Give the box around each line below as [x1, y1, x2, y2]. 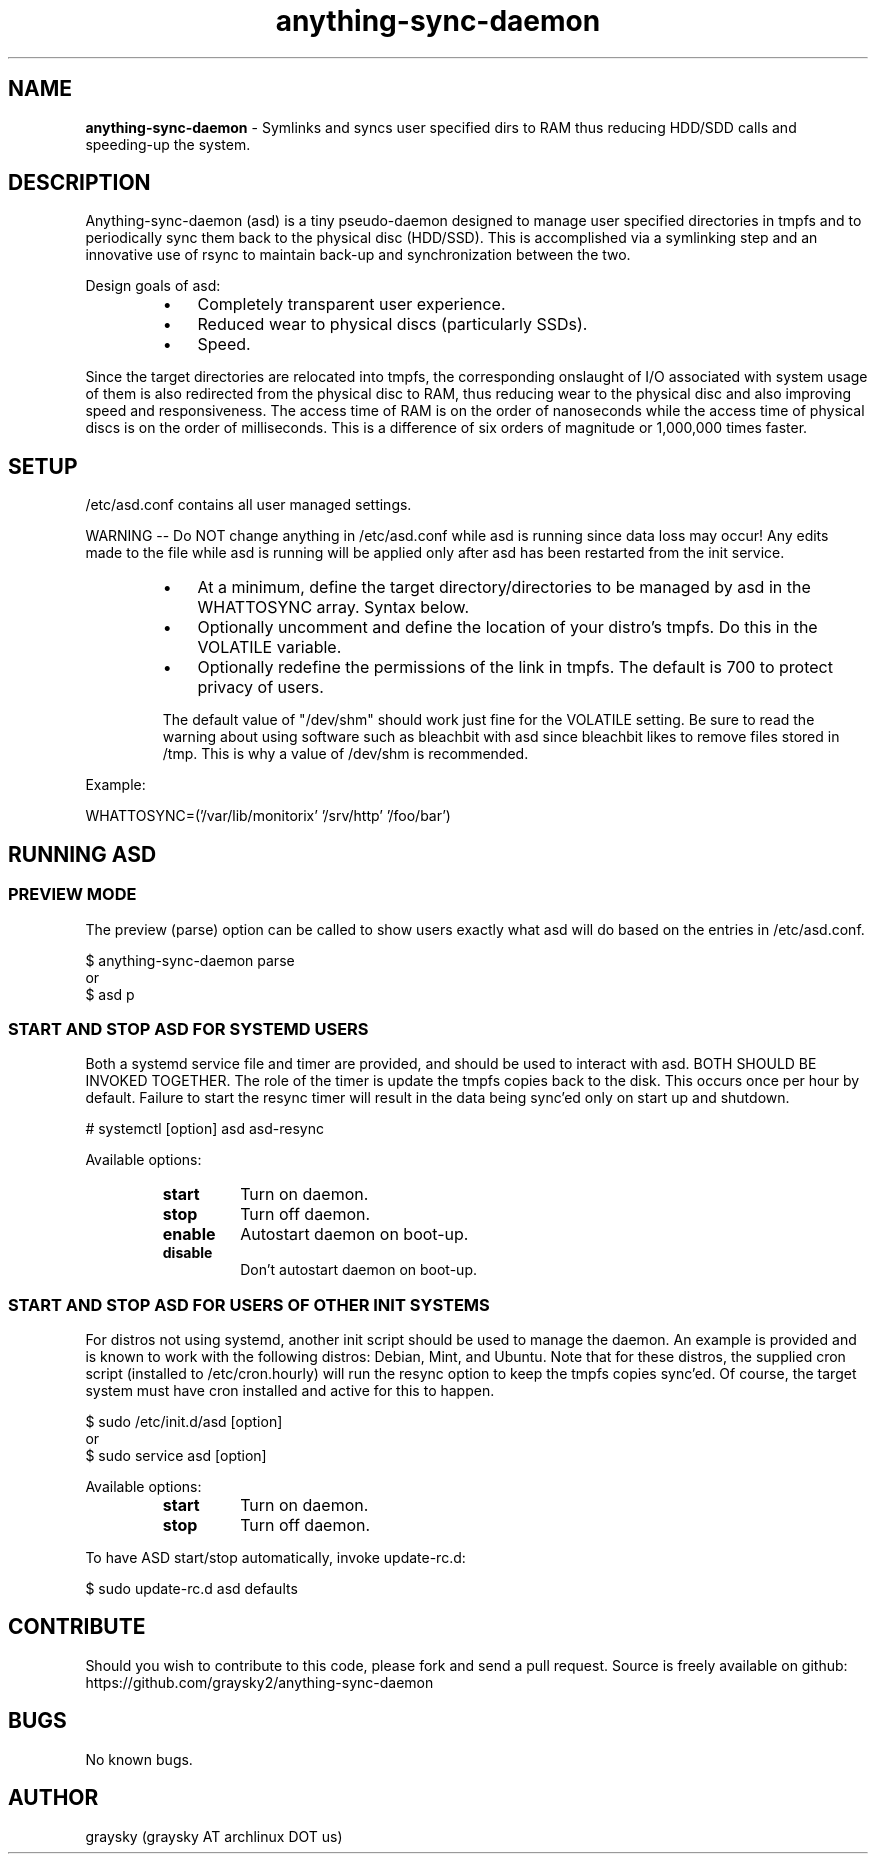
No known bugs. [85, 1750, 193, 1768]
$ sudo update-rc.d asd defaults [85, 1580, 298, 1597]
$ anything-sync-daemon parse [85, 951, 295, 969]
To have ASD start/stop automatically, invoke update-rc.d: [85, 1549, 466, 1566]
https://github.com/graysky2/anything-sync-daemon [85, 1673, 434, 1691]
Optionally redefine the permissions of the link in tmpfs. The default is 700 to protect [197, 657, 833, 678]
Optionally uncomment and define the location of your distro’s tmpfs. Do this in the [197, 617, 818, 638]
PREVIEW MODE [8, 884, 137, 905]
